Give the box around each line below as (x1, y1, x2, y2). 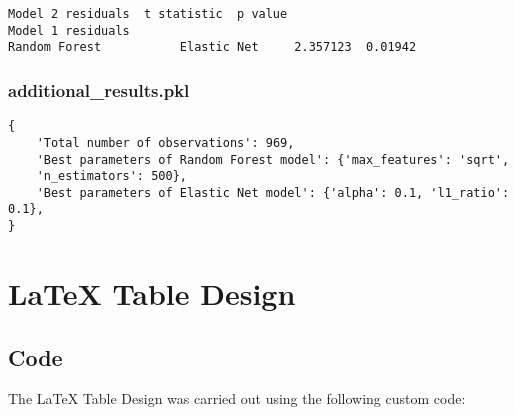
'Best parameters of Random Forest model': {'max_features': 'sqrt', (36, 152, 510, 167)
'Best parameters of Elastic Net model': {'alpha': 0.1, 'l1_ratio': (36, 185, 510, 200)
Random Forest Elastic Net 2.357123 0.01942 (8, 40, 417, 55)
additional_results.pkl (8, 77, 190, 102)
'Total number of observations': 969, (36, 135, 295, 150)
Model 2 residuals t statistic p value (8, 7, 288, 21)
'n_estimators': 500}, (36, 169, 187, 184)
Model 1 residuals (8, 23, 130, 38)
